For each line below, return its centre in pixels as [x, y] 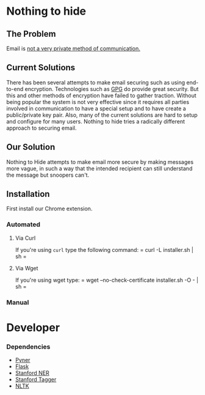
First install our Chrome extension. [49, 209]
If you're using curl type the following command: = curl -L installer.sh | [104, 249]
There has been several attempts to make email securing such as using [96, 82]
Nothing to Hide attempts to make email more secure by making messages [100, 162]
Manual [18, 302]
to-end [15, 89]
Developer [33, 327]
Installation [28, 194]
